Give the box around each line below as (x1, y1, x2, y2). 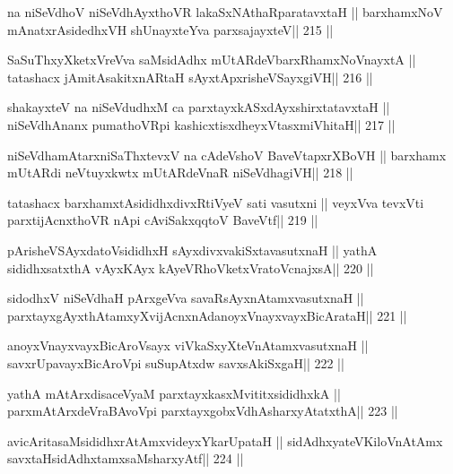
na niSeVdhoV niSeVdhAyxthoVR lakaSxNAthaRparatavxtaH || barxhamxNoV (7, 3, 443, 21)
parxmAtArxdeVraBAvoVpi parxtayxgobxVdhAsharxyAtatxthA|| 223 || (7, 401, 398, 420)
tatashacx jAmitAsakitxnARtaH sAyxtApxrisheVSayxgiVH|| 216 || (7, 67, 373, 86)
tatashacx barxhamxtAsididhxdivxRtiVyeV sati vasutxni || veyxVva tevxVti (7, 193, 424, 211)
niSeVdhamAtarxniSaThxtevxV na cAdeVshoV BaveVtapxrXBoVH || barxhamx (7, 145, 447, 164)
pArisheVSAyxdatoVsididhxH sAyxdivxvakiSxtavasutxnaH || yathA (7, 240, 378, 259)
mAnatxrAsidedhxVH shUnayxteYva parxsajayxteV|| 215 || (7, 20, 334, 39)
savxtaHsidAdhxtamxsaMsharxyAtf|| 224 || (7, 449, 244, 468)
